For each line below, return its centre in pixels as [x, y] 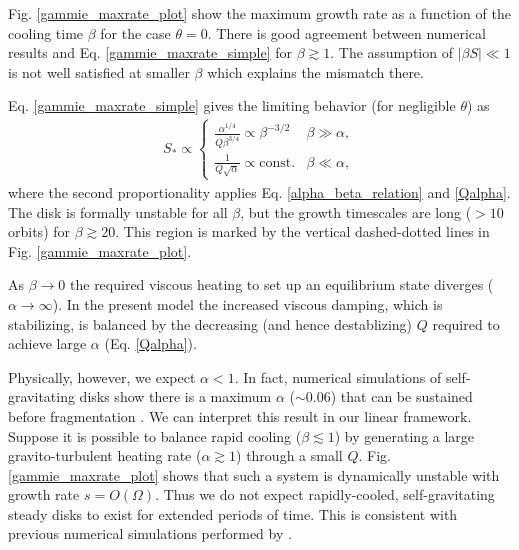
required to [466, 323]
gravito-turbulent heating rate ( [105, 455]
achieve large [47, 343]
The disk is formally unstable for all [118, 211]
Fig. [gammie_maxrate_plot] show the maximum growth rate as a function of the [259, 13]
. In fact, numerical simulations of [338, 376]
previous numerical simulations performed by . [150, 533]
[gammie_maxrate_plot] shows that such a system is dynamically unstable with [254, 474]
